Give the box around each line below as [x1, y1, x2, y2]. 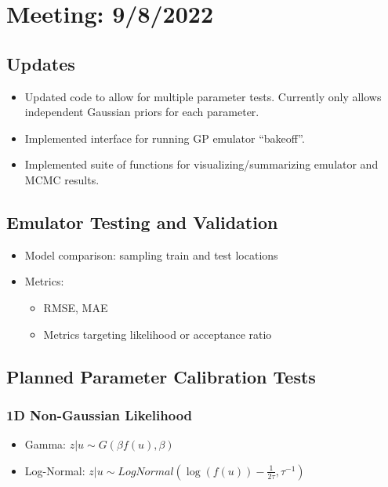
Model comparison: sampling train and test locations [24, 246, 278, 263]
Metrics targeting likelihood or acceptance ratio [43, 325, 272, 342]
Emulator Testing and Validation [6, 209, 278, 234]
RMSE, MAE [43, 299, 108, 315]
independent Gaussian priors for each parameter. [24, 104, 259, 120]
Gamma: [24, 436, 67, 452]
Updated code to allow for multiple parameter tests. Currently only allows [24, 88, 382, 104]
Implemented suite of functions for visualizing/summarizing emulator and [24, 156, 379, 173]
